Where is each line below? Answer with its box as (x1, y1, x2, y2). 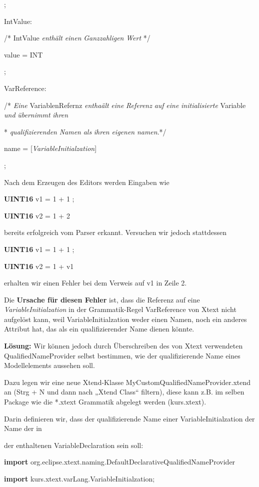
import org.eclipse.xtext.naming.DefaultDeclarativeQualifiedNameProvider (4, 456, 235, 467)
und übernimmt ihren (4, 109, 68, 120)
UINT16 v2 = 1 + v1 (4, 260, 74, 271)
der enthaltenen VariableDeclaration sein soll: (4, 439, 143, 450)
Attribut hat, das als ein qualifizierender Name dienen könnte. (4, 323, 194, 334)
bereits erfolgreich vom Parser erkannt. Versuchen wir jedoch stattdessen (4, 227, 227, 237)
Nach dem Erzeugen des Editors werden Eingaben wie (4, 176, 169, 187)
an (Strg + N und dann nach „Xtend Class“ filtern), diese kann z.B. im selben (4, 386, 244, 397)
